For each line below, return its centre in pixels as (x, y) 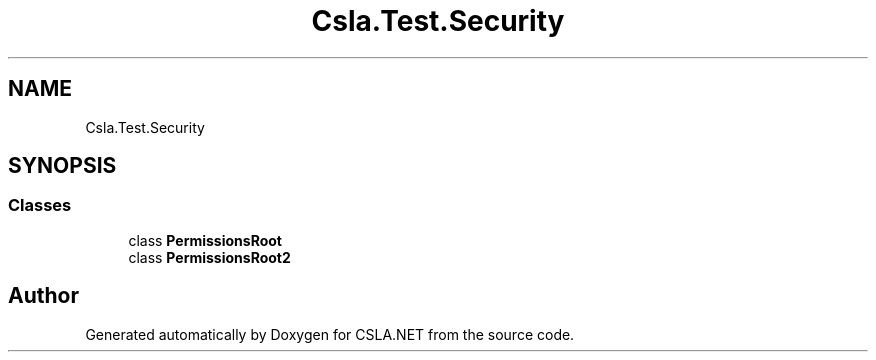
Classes (40, 205)
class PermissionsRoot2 (209, 257)
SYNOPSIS (62, 166)
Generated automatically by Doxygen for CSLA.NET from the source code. (330, 334)
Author (43, 296)
